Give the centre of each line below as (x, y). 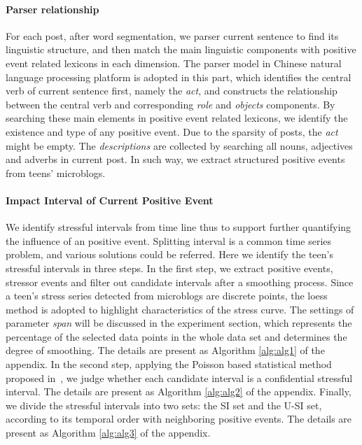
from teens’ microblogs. (56, 172)
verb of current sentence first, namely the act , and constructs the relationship (172, 91)
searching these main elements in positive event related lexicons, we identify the (177, 118)
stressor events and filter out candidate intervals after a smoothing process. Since (180, 282)
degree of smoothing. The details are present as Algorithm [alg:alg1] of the (165, 350)
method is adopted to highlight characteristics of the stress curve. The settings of (180, 309)
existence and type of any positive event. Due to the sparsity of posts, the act (172, 131)
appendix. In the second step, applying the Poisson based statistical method (169, 364)
